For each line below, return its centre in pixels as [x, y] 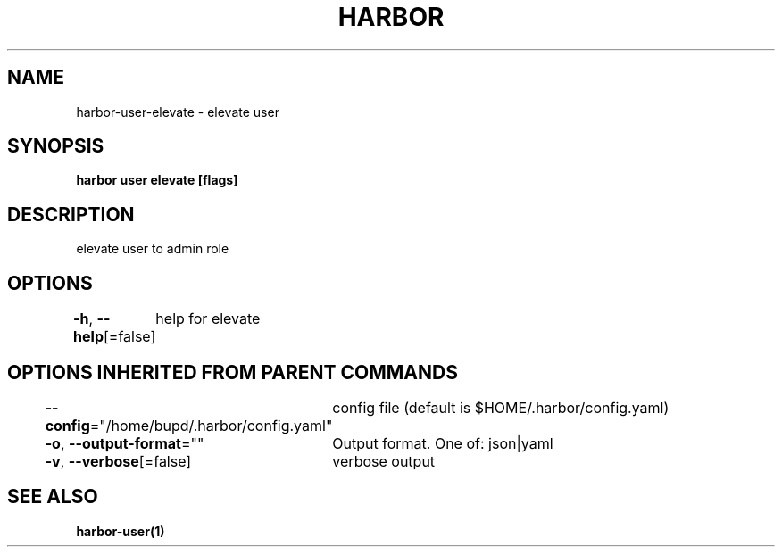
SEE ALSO [53, 497]
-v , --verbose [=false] [118, 461]
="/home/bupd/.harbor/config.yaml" [211, 425]
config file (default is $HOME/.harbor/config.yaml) [501, 407]
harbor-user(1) [121, 531]
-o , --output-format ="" [125, 443]
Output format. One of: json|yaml [443, 443]
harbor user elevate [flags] [157, 180]
